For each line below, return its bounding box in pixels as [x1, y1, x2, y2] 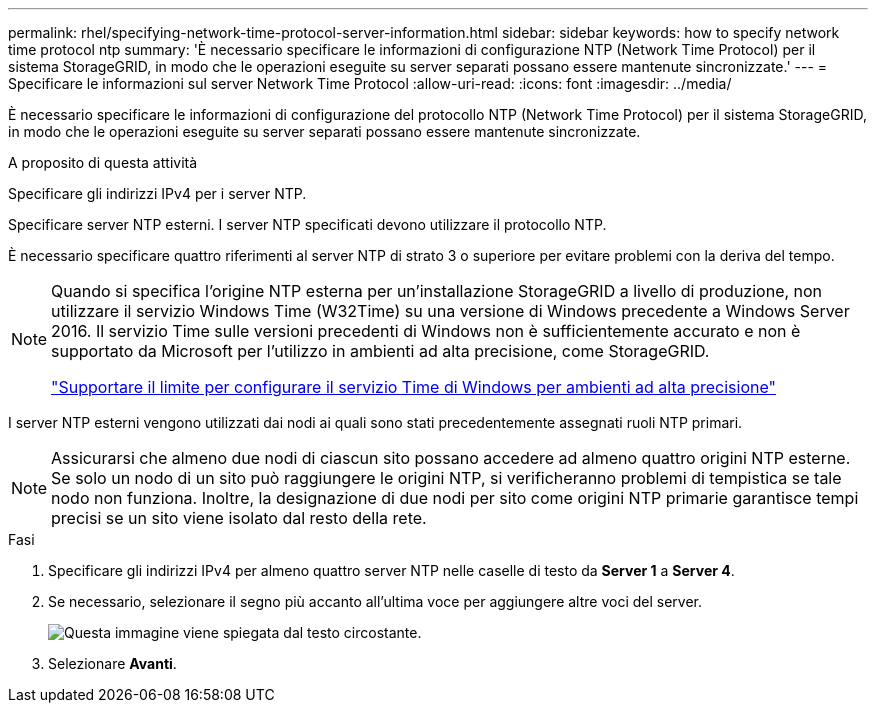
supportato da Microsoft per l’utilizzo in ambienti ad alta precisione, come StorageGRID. [51, 341, 710, 361]
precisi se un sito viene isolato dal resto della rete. [51, 508, 427, 528]
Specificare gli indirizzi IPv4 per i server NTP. [8, 185, 307, 202]
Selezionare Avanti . [48, 655, 177, 672]
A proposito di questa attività [8, 154, 198, 171]
